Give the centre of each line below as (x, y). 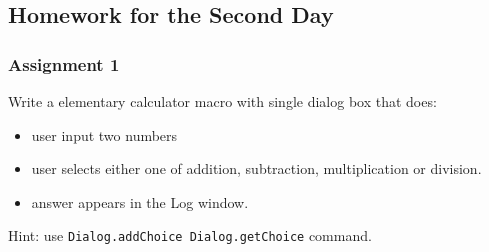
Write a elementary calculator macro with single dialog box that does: (222, 101)
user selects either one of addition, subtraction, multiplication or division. (256, 168)
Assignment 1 (64, 63)
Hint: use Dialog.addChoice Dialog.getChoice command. (190, 235)
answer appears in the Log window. (140, 201)
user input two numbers (104, 134)
